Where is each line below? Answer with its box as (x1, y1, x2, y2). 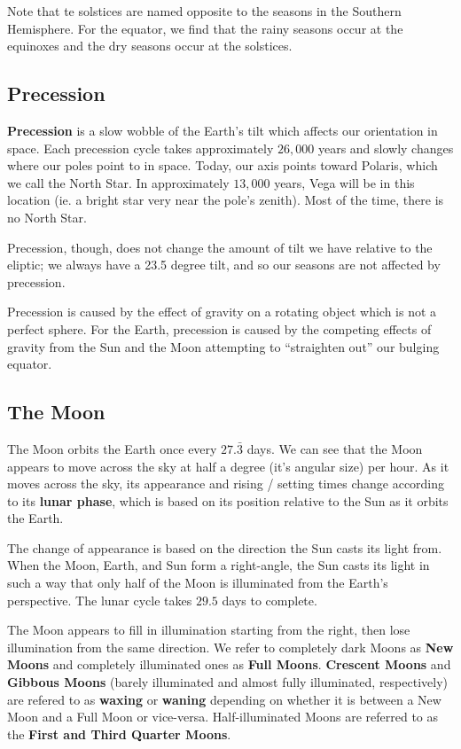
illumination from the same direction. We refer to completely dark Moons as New (7, 637, 454, 656)
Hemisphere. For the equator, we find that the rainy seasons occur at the (7, 19, 403, 37)
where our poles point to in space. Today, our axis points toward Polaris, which (7, 156, 438, 175)
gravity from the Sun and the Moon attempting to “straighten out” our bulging (7, 337, 440, 355)
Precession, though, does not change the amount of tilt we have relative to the (7, 238, 433, 256)
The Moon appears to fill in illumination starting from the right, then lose (7, 620, 410, 639)
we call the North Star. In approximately (7, 173, 230, 191)
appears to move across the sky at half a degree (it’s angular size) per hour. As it (7, 456, 449, 475)
